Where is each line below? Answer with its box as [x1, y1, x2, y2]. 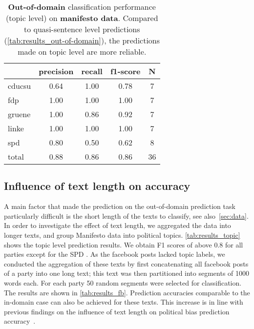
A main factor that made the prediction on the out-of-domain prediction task [4, 201, 235, 211]
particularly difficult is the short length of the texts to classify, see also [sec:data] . [4, 210, 249, 221]
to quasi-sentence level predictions [23, 23, 140, 35]
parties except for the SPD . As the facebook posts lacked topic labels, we [4, 249, 225, 259]
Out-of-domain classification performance [8, 1, 156, 12]
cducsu [8, 80, 31, 91]
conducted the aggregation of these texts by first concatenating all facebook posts [4, 258, 249, 268]
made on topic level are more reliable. [18, 46, 147, 57]
